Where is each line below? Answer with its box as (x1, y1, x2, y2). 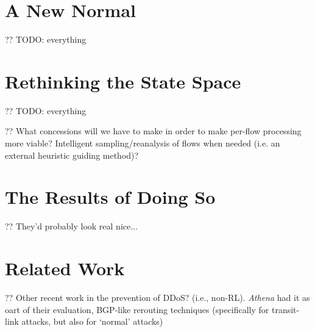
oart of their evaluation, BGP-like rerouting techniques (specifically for (5, 303, 269, 316)
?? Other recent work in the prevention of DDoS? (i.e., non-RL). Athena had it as (5, 291, 310, 304)
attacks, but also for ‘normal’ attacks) (21, 315, 163, 328)
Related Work (5, 256, 125, 281)
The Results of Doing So (5, 184, 216, 209)
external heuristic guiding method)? (5, 148, 139, 161)
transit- (271, 303, 300, 316)
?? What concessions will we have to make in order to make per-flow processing (5, 125, 302, 137)
